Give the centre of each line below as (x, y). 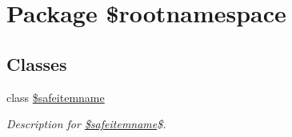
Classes (37, 63)
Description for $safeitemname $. (86, 124)
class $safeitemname (56, 97)
